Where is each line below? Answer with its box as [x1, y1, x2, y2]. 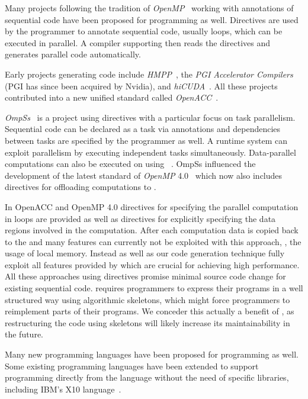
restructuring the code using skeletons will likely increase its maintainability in [5, 316, 290, 329]
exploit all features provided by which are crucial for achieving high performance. [5, 258, 300, 271]
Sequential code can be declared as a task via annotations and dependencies [5, 123, 281, 135]
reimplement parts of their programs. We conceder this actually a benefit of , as [5, 305, 294, 317]
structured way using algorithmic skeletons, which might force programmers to [5, 293, 290, 305]
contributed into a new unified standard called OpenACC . [5, 91, 219, 104]
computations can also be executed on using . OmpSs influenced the [5, 157, 256, 170]
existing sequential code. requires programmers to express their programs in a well [5, 282, 303, 294]
